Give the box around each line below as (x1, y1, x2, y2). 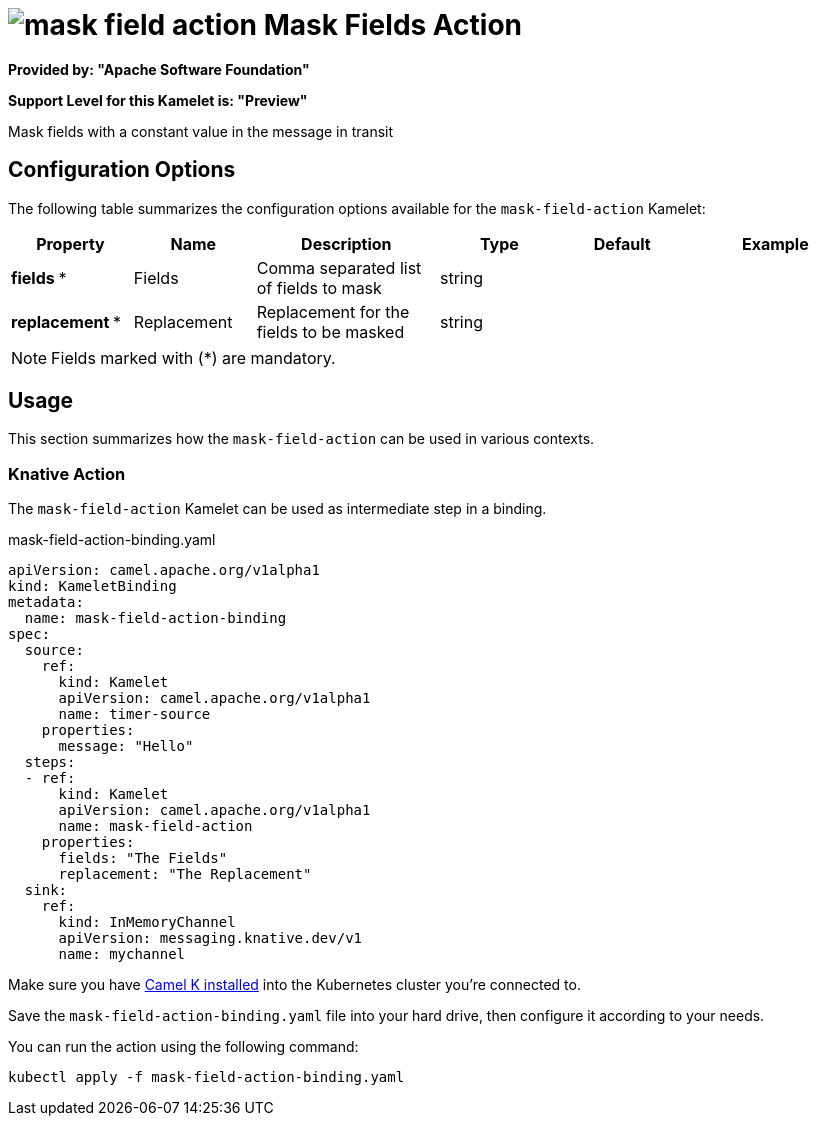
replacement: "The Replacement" (58, 866, 312, 883)
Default (593, 233, 651, 254)
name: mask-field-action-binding (24, 610, 287, 627)
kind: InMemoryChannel (58, 914, 236, 931)
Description (301, 233, 392, 254)
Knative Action (8, 463, 126, 484)
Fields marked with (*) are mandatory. (51, 347, 336, 368)
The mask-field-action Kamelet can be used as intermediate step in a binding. (8, 500, 547, 518)
